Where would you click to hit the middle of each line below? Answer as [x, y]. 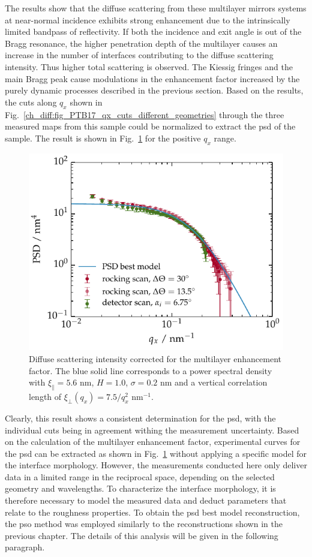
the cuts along [31, 102]
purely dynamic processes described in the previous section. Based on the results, [154, 90]
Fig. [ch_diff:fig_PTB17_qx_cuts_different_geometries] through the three [145, 114]
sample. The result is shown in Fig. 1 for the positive [103, 138]
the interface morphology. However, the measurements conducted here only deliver [156, 465]
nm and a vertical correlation [214, 382]
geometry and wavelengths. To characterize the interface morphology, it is [140, 488]
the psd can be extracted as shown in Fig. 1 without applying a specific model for [156, 453]
